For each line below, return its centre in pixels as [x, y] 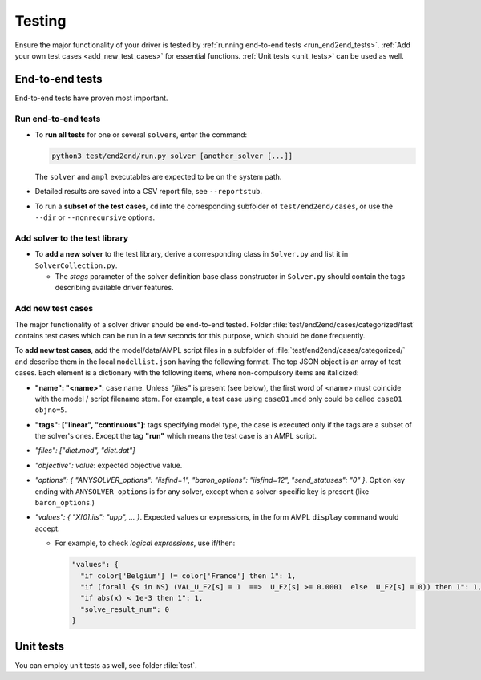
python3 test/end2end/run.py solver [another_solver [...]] [172, 156]
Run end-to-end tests [58, 119]
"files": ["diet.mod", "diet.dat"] [85, 451]
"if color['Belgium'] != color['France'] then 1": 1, [188, 576]
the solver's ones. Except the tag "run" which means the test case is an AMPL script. [176, 436]
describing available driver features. [114, 288]
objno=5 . [51, 410]
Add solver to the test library [71, 238]
